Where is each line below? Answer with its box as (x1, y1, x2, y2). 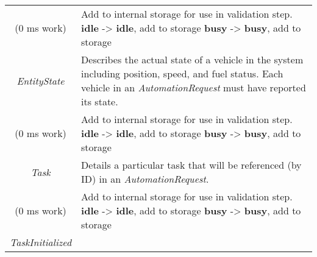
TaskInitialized (10, 235, 72, 249)
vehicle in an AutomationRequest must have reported (81, 80, 306, 94)
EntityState (16, 73, 65, 88)
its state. (81, 94, 118, 108)
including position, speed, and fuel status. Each (81, 66, 283, 80)
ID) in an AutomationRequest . (81, 172, 209, 186)
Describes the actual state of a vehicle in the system (81, 52, 304, 66)
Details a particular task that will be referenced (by (81, 158, 302, 172)
